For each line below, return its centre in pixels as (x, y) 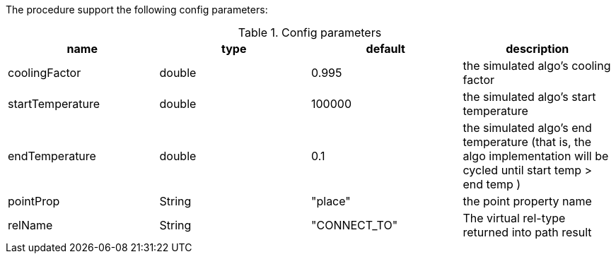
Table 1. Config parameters (310, 32)
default (385, 49)
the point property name (527, 201)
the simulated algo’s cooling (537, 66)
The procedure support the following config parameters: (137, 10)
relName (30, 225)
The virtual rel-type (514, 218)
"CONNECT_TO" (355, 225)
